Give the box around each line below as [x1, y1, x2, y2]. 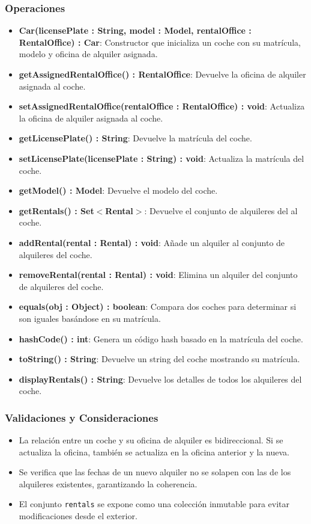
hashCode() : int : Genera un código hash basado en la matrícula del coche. [19, 332, 303, 345]
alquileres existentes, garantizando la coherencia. [19, 477, 198, 490]
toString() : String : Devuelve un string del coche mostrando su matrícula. [19, 353, 300, 365]
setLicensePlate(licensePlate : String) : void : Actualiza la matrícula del [19, 152, 304, 164]
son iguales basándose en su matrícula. [19, 312, 161, 324]
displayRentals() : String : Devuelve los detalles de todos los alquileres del [19, 372, 302, 385]
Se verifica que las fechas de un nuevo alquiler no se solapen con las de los [19, 466, 291, 478]
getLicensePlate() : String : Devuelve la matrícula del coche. [19, 132, 252, 144]
